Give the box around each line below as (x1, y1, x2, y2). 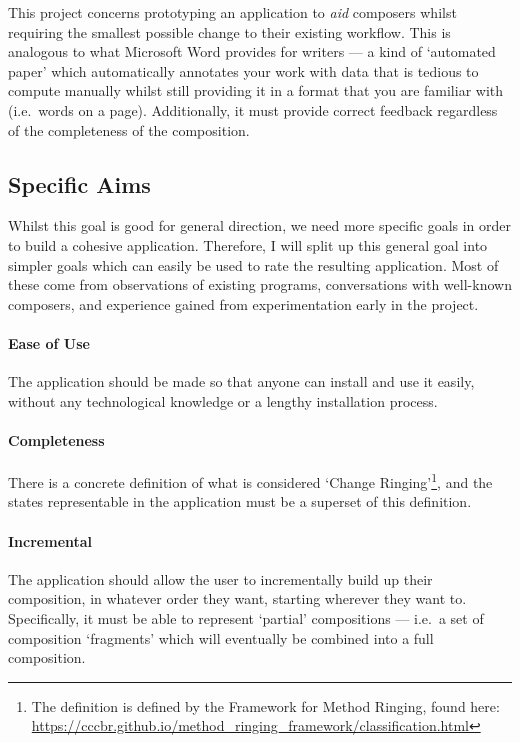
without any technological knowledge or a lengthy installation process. (8, 390, 438, 411)
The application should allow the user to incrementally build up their (8, 568, 433, 589)
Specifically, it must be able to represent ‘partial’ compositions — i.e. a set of (8, 607, 484, 628)
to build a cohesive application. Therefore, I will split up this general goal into (8, 234, 488, 255)
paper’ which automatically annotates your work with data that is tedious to (8, 60, 479, 81)
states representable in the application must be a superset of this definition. (8, 491, 472, 512)
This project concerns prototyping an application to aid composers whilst (8, 2, 457, 22)
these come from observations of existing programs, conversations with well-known (8, 274, 512, 295)
